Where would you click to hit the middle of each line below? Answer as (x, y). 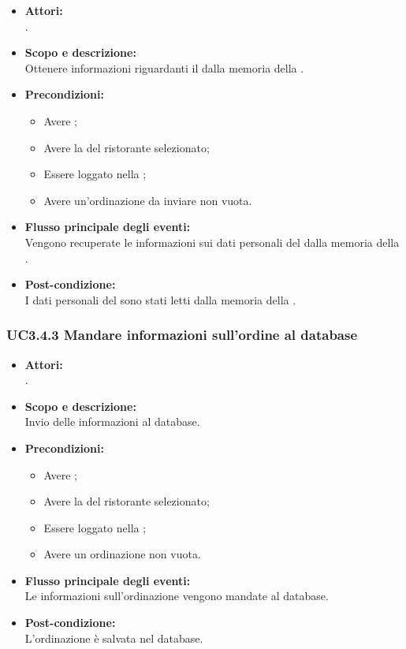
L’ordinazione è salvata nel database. (114, 638)
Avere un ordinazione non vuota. (122, 554)
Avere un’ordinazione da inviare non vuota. (148, 200)
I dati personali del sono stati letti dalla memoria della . (160, 299)
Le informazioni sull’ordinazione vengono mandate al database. (177, 596)
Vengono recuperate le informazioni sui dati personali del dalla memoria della (212, 242)
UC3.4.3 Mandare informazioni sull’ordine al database (182, 335)
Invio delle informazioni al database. (112, 421)
